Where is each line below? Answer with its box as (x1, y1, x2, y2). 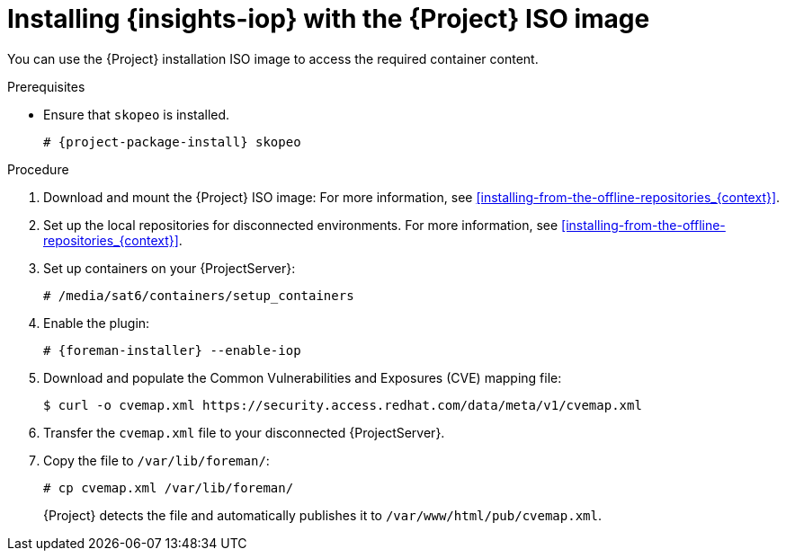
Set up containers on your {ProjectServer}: (43, 260, 296, 276)
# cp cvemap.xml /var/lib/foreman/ (43, 480, 294, 495)
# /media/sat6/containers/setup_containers (43, 288, 354, 303)
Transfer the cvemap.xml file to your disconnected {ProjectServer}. (43, 424, 445, 440)
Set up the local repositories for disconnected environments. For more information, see (43, 217, 558, 233)
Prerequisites (7, 78, 85, 94)
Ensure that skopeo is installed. (43, 106, 230, 122)
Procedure (7, 161, 69, 177)
